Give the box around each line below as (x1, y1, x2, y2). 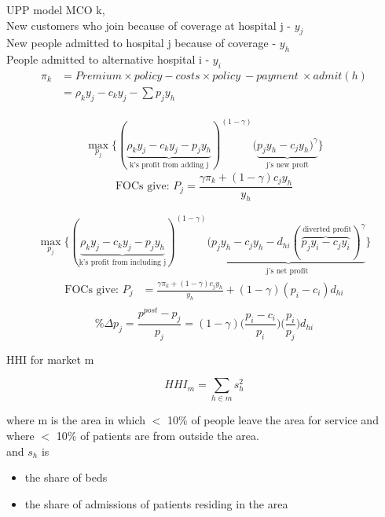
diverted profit (302, 225, 352, 234)
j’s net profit (266, 266, 309, 275)
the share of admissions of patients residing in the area (24, 495, 288, 511)
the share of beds (24, 469, 108, 486)
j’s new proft (266, 161, 309, 170)
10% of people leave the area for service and (167, 412, 379, 428)
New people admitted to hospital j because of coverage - (6, 35, 277, 51)
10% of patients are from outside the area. (56, 427, 259, 444)
